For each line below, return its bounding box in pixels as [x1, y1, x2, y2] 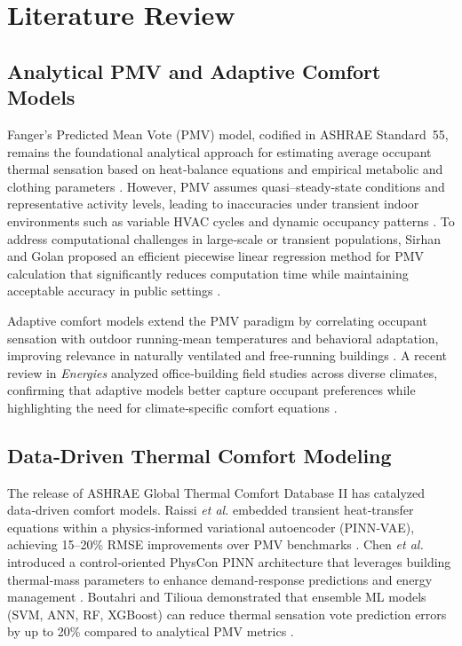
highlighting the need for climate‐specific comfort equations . [7, 398, 338, 416]
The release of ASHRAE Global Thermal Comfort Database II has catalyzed [7, 483, 425, 501]
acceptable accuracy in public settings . [7, 281, 221, 300]
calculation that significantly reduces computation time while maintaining [7, 264, 409, 282]
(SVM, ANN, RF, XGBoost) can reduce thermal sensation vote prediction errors [7, 604, 447, 623]
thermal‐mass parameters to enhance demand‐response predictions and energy [7, 570, 433, 588]
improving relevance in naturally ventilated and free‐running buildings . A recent [7, 346, 448, 365]
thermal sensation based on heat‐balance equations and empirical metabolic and [7, 160, 443, 178]
